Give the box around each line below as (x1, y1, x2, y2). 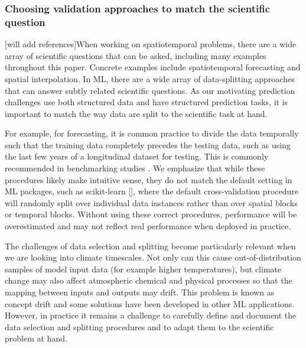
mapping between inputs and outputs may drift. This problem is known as (5, 286, 275, 298)
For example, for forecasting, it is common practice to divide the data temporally (5, 127, 299, 139)
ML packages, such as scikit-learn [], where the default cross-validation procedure (5, 185, 299, 197)
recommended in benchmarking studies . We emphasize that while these (5, 162, 265, 174)
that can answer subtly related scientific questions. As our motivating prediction (5, 84, 295, 96)
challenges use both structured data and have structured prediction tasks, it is (5, 96, 288, 108)
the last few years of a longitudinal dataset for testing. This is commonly (5, 150, 269, 162)
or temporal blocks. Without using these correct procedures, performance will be (5, 208, 297, 220)
